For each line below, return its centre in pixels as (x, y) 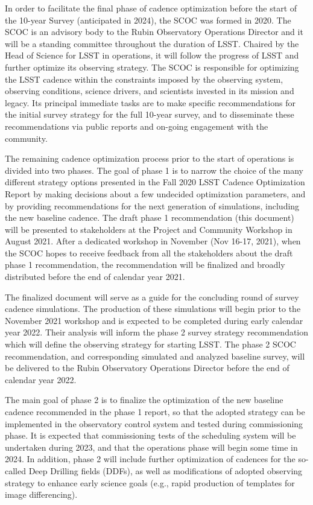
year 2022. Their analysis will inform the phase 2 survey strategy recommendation (157, 332)
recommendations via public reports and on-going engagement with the (137, 126)
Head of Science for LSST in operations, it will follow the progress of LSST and (152, 55)
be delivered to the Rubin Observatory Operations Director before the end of (147, 368)
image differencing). (41, 494)
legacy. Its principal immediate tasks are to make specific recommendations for (150, 102)
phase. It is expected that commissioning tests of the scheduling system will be (150, 435)
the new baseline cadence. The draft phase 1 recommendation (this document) (150, 218)
